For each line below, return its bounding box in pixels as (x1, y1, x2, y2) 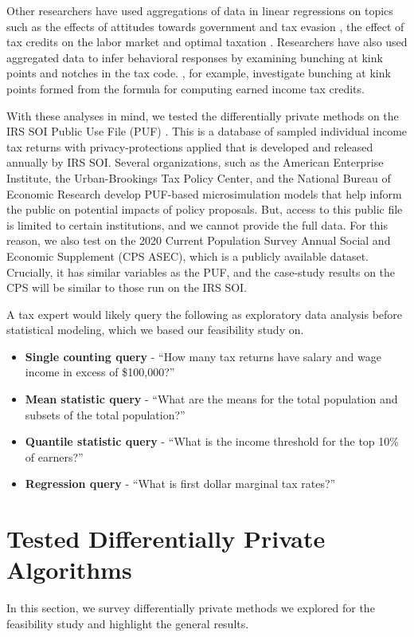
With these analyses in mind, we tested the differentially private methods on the (6, 107, 399, 124)
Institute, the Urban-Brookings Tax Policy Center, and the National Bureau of (6, 169, 391, 186)
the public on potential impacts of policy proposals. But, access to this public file (6, 201, 403, 218)
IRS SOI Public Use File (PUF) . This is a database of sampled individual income (6, 123, 408, 140)
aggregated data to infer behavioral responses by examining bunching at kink (6, 49, 383, 65)
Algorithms (6, 553, 132, 586)
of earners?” (25, 448, 84, 465)
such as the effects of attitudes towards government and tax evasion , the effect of (6, 18, 404, 34)
